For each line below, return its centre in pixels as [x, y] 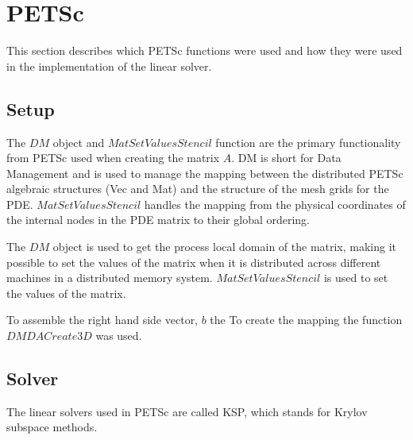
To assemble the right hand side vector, [102, 320]
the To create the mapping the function [306, 320]
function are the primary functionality [308, 142]
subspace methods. [52, 427]
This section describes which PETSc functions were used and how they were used [205, 50]
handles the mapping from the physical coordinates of [275, 204]
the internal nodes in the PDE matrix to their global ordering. [158, 220]
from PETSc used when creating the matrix [113, 158]
